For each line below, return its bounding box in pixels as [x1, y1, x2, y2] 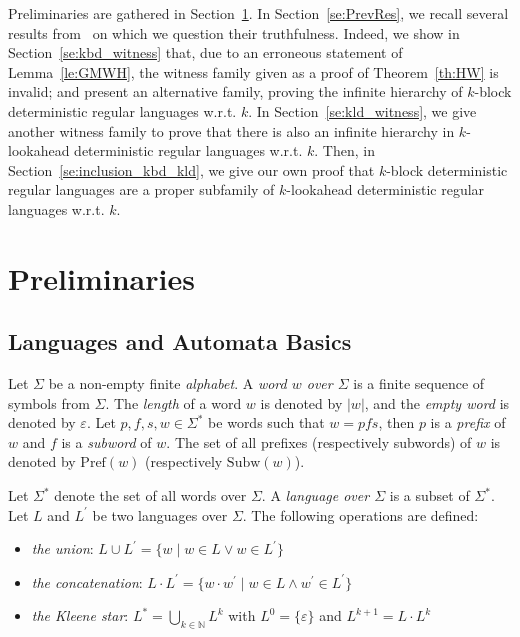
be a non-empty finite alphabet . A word [48, 373, 287, 394]
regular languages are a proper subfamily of [8, 179, 275, 200]
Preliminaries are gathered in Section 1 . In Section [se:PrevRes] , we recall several [8, 3, 509, 23]
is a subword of [61, 431, 152, 452]
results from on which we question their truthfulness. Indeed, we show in [8, 22, 460, 43]
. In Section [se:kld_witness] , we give [248, 100, 477, 121]
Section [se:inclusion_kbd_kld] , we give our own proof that [8, 159, 375, 180]
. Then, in [314, 140, 375, 161]
